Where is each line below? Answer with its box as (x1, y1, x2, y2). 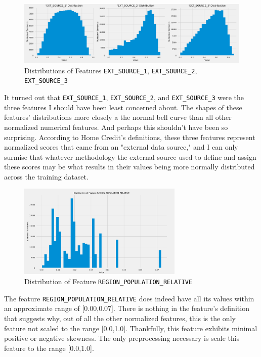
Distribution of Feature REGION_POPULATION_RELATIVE (24, 276, 193, 287)
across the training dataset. (4, 171, 89, 182)
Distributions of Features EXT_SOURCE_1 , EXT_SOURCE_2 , (24, 65, 197, 75)
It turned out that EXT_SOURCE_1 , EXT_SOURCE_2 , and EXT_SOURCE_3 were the (4, 92, 244, 103)
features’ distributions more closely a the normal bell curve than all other (4, 112, 232, 122)
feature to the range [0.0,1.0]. (4, 342, 94, 353)
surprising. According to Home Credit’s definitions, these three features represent (4, 131, 255, 142)
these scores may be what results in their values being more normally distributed (4, 161, 255, 172)
